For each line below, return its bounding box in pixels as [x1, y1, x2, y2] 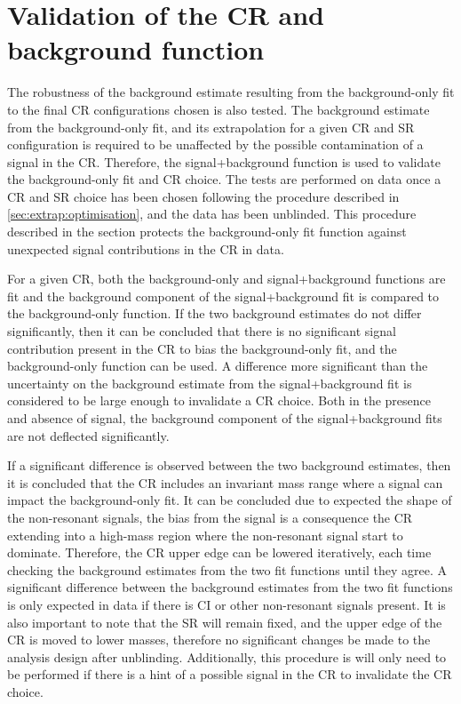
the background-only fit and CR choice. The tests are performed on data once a [7, 170, 441, 188]
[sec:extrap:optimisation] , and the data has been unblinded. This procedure [7, 204, 417, 223]
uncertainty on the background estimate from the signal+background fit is [7, 373, 412, 392]
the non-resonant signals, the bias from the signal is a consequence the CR [7, 508, 413, 526]
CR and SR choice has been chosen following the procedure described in [7, 187, 400, 205]
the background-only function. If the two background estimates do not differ [7, 304, 422, 323]
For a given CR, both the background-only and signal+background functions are [7, 269, 446, 288]
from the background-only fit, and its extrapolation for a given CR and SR [7, 117, 415, 136]
